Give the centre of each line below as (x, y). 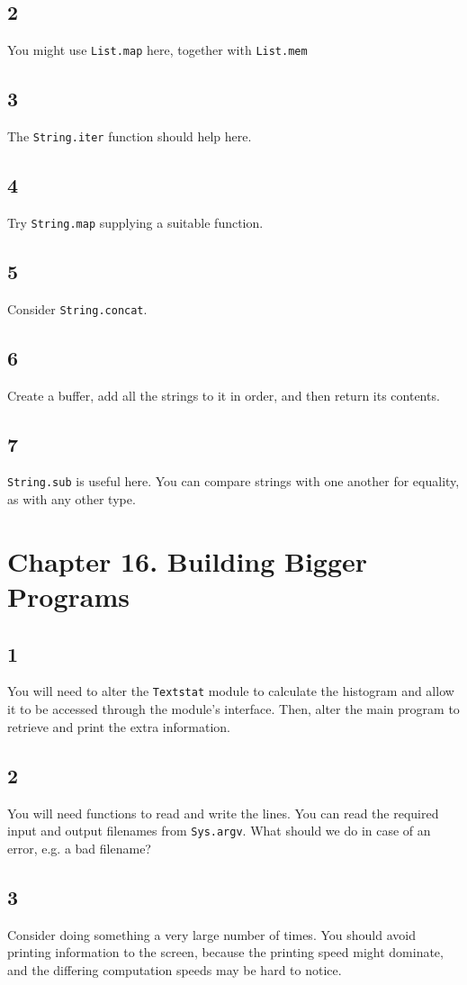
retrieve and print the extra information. (119, 726)
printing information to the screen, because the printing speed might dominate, (225, 952)
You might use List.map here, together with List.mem (157, 50)
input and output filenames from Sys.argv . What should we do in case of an (219, 831)
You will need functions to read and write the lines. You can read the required (223, 813)
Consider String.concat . (77, 308)
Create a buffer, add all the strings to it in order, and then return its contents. (224, 395)
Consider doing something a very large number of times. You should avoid (211, 934)
